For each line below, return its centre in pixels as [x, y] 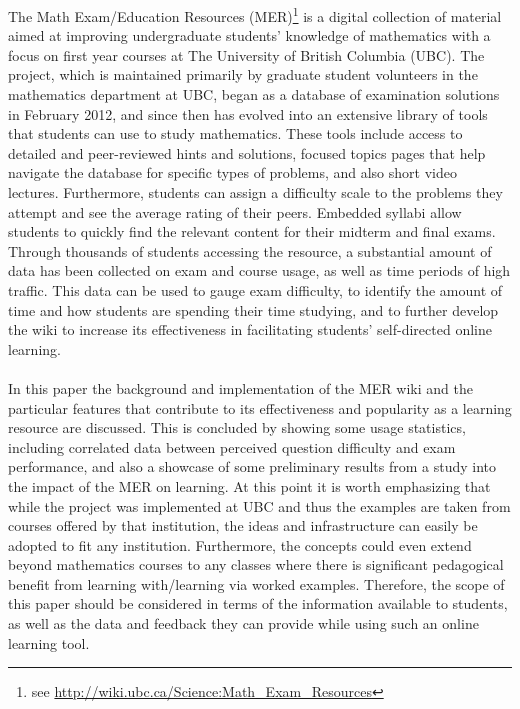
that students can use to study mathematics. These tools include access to [235, 133]
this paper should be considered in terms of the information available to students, [258, 603]
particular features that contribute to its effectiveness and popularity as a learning [260, 407]
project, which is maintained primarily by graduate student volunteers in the [243, 74]
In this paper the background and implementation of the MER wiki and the [240, 387]
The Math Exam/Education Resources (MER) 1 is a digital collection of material [255, 14]
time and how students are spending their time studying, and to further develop [253, 309]
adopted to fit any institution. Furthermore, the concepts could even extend [240, 544]
